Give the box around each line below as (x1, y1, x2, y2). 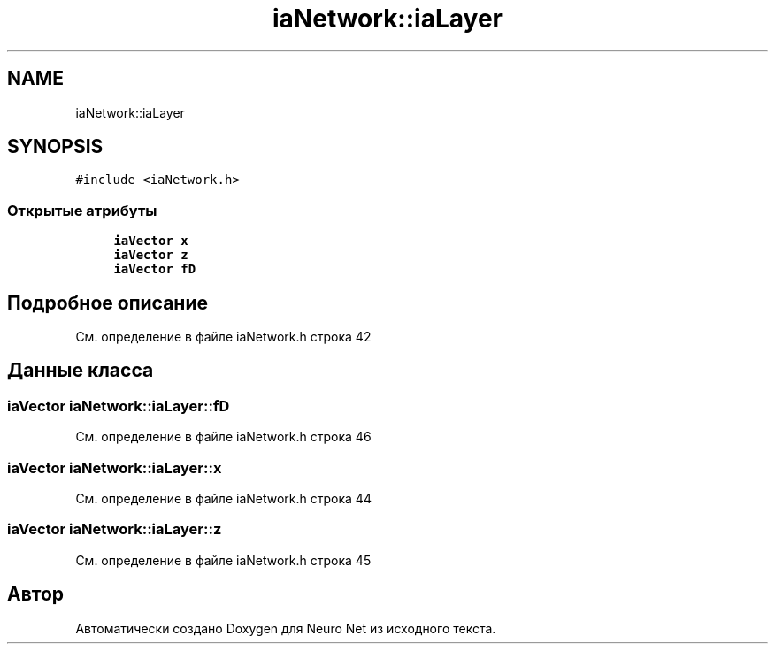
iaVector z (113, 248, 188, 263)
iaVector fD (113, 262, 196, 277)
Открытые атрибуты (7, 201, 157, 219)
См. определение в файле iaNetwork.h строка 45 (75, 552, 372, 568)
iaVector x (113, 234, 188, 249)
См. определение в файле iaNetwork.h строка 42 (75, 329, 372, 345)
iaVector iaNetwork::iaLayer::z (7, 520, 222, 539)
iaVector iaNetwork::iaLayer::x (7, 458, 222, 477)
